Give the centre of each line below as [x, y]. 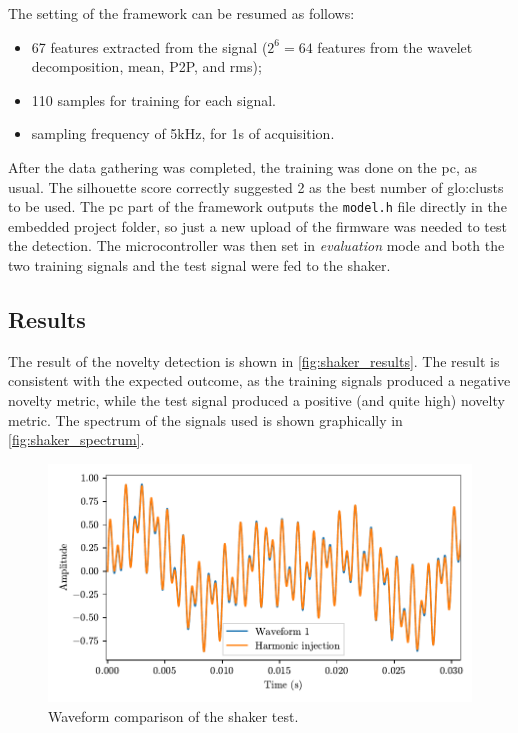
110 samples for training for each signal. [153, 99]
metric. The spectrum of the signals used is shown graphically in [205, 419]
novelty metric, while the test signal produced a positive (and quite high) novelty [256, 399]
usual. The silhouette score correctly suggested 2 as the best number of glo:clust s [256, 186]
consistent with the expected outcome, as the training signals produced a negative [259, 380]
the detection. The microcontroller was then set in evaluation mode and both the [256, 245]
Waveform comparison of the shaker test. [173, 715]
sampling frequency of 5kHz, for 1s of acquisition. [183, 133]
